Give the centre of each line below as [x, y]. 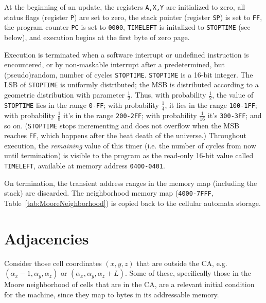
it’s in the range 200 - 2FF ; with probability [130, 115]
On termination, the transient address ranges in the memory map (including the [131, 183]
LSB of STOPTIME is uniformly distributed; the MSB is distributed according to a [131, 84]
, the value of [233, 95]
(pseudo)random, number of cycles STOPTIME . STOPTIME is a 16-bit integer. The [129, 74]
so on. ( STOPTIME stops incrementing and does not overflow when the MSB [122, 125]
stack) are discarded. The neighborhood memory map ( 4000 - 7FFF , [109, 193]
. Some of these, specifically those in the [188, 273]
